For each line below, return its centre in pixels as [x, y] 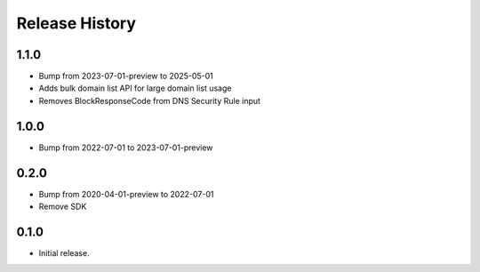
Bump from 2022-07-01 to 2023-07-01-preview [126, 148]
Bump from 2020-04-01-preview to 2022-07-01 [126, 194]
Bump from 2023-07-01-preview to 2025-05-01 [126, 76]
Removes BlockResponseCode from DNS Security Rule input [150, 100]
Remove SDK [63, 207]
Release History [76, 23]
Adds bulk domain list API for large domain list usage [135, 88]
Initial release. [64, 252]
